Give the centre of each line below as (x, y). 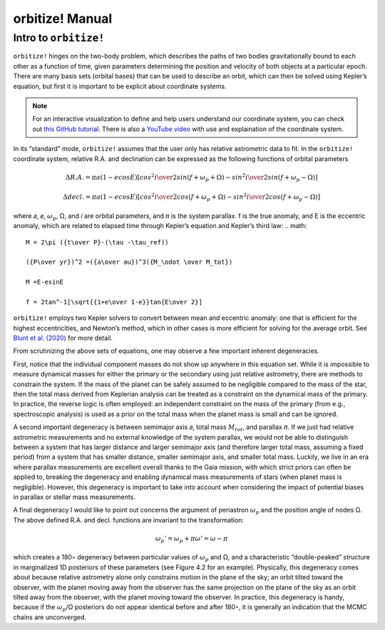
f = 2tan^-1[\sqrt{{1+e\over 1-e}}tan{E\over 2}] (114, 302)
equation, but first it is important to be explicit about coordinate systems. (120, 86)
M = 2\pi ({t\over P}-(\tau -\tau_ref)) (97, 242)
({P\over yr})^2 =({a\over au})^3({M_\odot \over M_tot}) (129, 262)
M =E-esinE (45, 282)
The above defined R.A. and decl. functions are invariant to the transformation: (129, 520)
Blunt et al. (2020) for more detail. (63, 338)
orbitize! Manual (63, 19)
